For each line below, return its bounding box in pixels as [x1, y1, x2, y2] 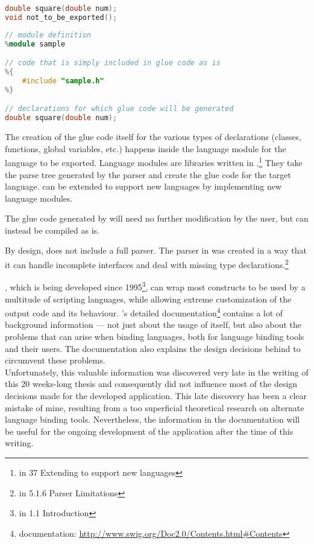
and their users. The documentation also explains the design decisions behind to [5, 342, 301, 354]
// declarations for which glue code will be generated [5, 104, 234, 114]
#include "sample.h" [22, 76, 104, 85]
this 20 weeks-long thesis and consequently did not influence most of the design [5, 377, 298, 390]
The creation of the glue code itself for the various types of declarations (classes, [5, 130, 301, 143]
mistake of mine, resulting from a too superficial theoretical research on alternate [5, 401, 304, 414]
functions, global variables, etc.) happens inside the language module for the [5, 142, 286, 155]
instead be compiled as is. [5, 223, 99, 236]
